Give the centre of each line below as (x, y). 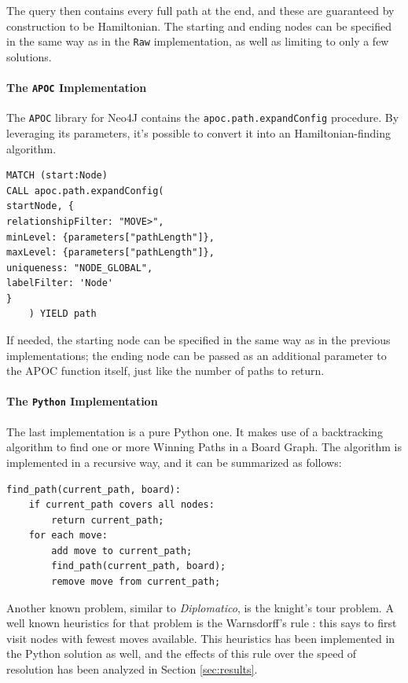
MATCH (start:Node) (57, 176)
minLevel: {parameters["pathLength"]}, (110, 237)
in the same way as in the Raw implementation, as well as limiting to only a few (198, 41)
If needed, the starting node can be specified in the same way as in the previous (198, 340)
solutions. (29, 56)
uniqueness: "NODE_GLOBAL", (80, 268)
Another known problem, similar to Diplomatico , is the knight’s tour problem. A (200, 607)
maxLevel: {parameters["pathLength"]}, (110, 253)
